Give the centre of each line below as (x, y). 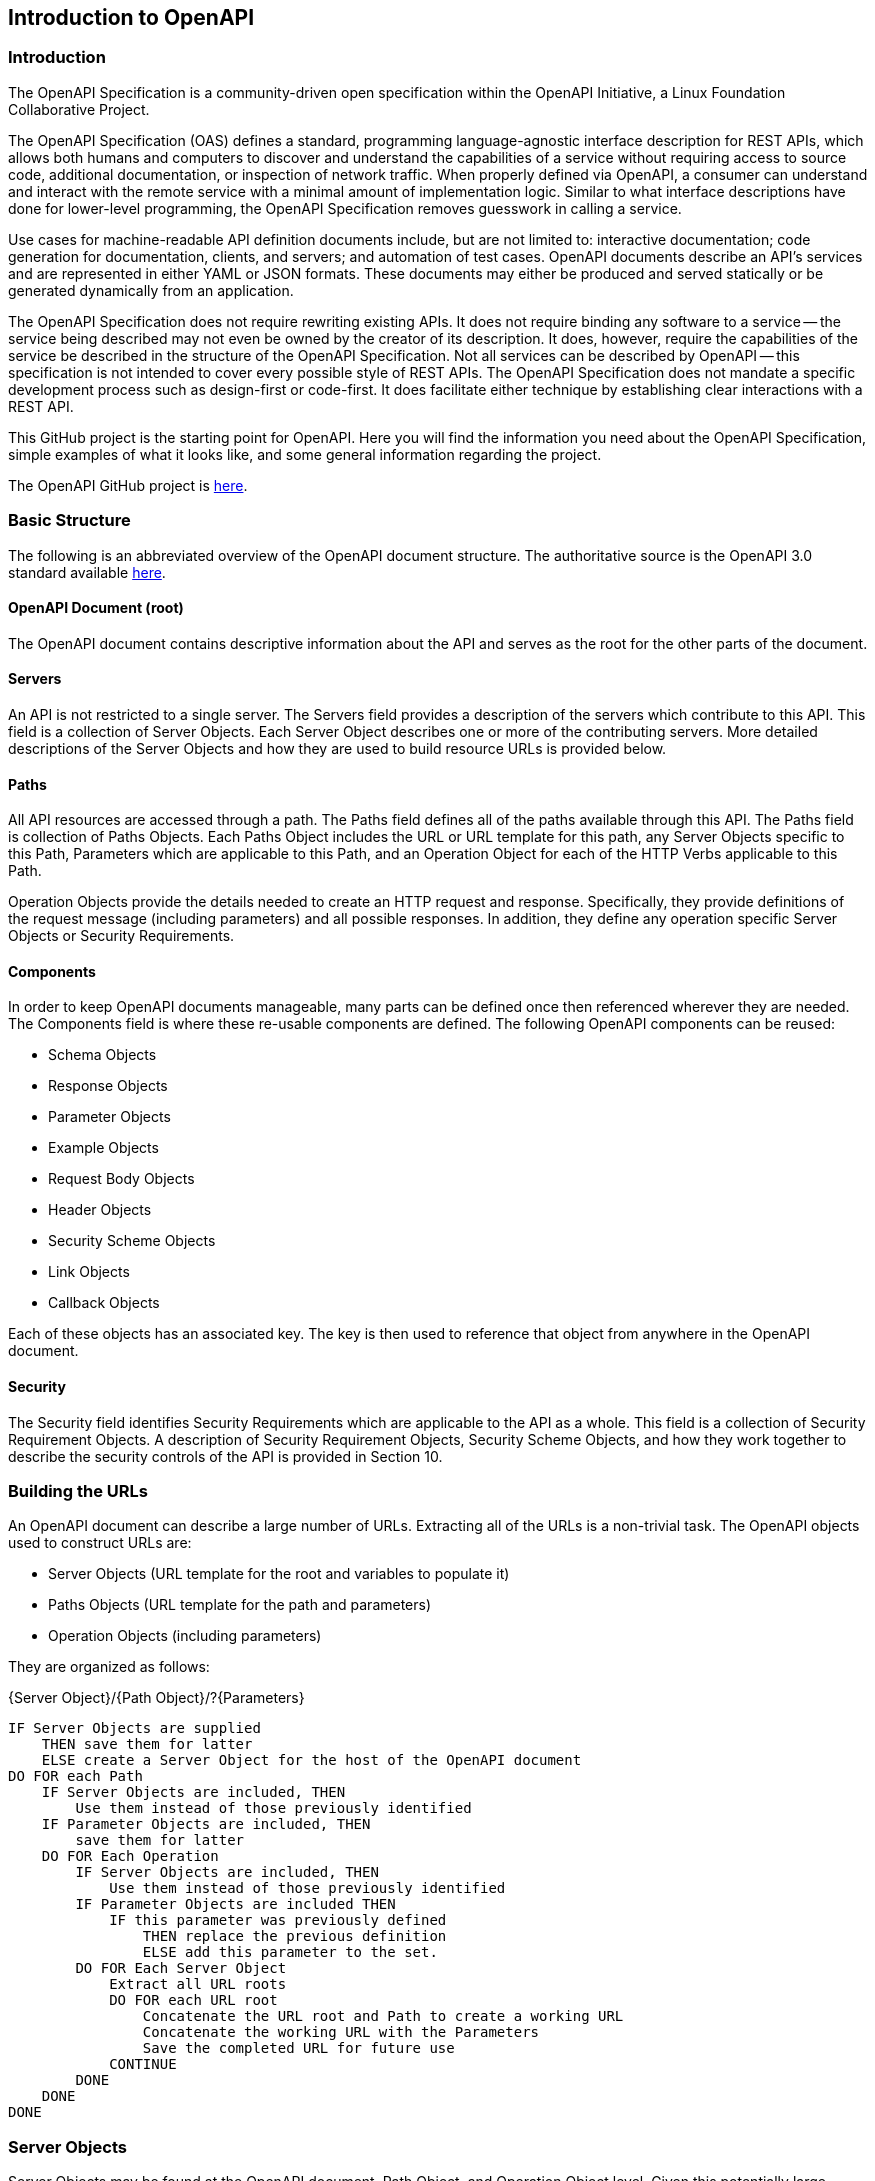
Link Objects (89, 1272)
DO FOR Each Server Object (181, 1968)
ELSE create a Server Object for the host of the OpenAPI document (311, 1760)
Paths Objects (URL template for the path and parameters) (240, 1605)
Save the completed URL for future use (298, 2048)
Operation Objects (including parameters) (185, 1636)
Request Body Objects (121, 1179)
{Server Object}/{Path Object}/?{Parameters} (156, 1698)
